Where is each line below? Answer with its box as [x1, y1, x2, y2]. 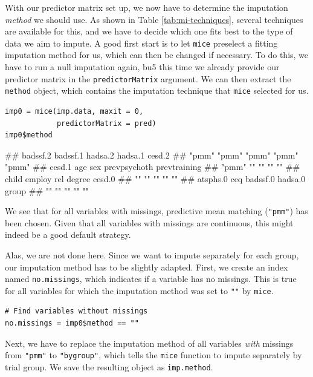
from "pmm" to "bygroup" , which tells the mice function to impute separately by [5, 349, 302, 361]
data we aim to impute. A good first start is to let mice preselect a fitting [5, 36, 278, 49]
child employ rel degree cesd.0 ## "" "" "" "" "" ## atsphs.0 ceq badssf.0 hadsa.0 [5, 172, 306, 185]
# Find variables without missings [5, 307, 148, 316]
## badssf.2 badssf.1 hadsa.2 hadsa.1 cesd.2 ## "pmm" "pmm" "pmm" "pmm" [5, 148, 298, 161]
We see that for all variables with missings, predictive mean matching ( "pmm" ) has [5, 205, 308, 217]
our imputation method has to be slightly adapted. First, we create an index [5, 260, 288, 273]
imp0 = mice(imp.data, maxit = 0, [5, 107, 144, 116]
